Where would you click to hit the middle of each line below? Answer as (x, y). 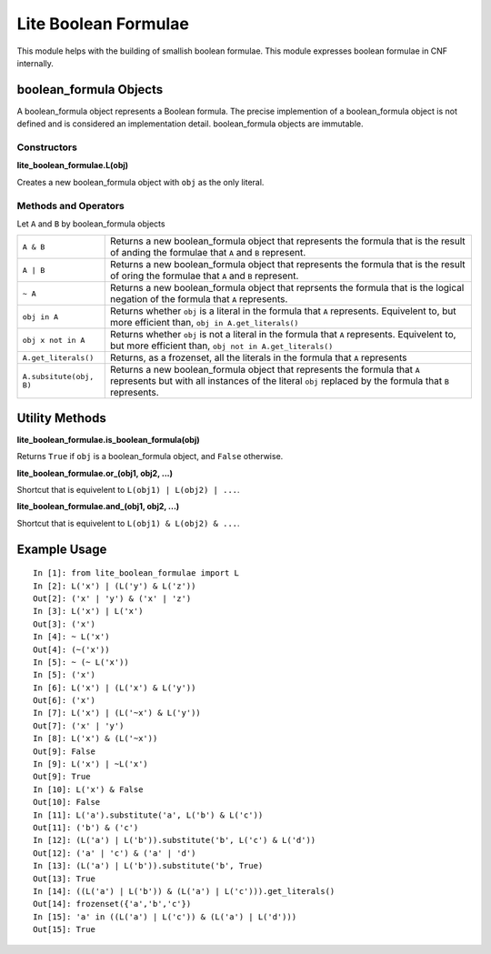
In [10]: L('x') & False (88, 789)
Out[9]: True (62, 777)
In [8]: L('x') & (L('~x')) (95, 738)
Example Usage (62, 549)
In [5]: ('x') (64, 675)
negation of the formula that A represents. (199, 299)
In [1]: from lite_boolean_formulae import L (136, 573)
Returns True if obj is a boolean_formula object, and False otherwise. (150, 457)
